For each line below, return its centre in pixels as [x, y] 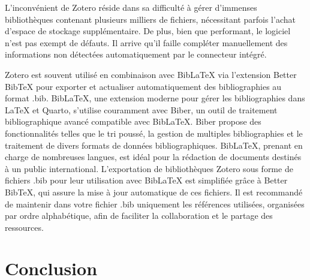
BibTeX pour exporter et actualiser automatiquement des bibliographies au [143, 86]
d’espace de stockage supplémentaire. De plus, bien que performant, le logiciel [148, 31]
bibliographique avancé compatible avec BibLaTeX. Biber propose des [133, 121]
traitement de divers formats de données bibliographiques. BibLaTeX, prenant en [154, 145]
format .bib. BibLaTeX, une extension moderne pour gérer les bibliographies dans [155, 98]
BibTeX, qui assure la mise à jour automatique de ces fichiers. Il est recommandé [154, 192]
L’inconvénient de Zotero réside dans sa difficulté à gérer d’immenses [131, 7]
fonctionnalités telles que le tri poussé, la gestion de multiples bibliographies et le [154, 133]
